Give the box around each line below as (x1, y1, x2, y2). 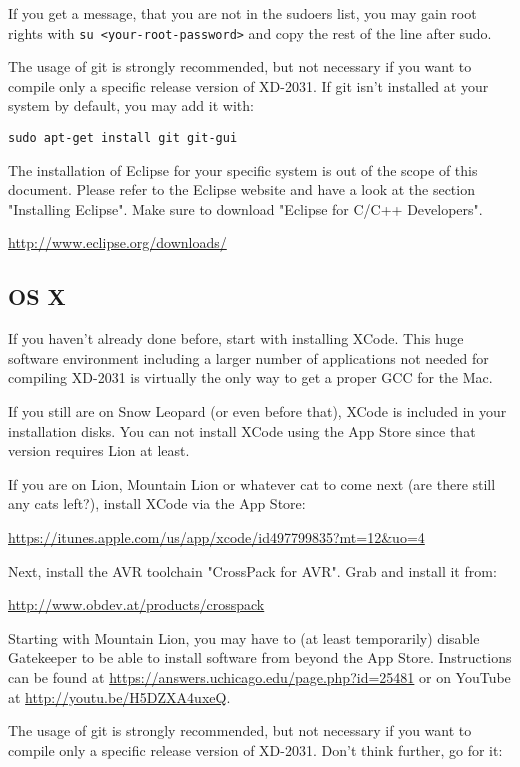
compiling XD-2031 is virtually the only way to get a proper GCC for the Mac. (8, 367, 493, 388)
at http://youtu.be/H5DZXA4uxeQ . (8, 686, 231, 707)
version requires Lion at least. (8, 440, 190, 461)
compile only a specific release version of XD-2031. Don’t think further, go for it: (8, 739, 503, 760)
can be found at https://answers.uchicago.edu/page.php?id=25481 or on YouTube (8, 666, 511, 687)
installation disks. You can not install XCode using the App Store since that (8, 420, 476, 441)
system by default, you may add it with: (8, 95, 254, 116)
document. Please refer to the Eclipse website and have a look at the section (8, 179, 475, 200)
